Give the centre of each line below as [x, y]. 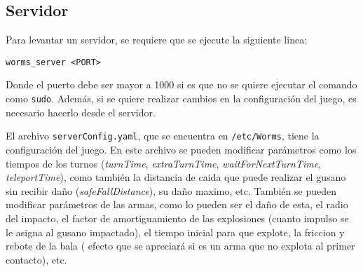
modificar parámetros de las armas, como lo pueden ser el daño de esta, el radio [177, 204]
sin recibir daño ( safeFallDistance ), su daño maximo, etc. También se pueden [171, 190]
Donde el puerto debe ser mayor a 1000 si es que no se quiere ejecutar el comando [181, 84]
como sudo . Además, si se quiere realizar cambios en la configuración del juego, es [181, 98]
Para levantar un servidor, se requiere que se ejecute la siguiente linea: [157, 40]
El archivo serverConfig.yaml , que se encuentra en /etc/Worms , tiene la [163, 136]
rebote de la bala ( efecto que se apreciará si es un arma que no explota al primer [180, 246]
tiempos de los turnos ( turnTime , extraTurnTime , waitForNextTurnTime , [163, 163]
